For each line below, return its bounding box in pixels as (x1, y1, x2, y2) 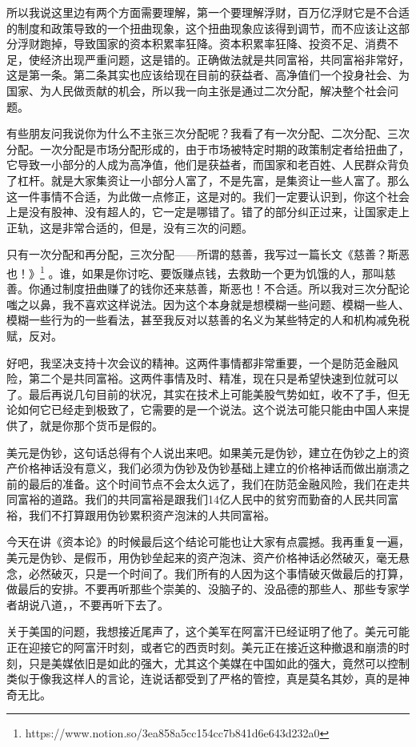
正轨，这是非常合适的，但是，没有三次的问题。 (6, 219, 253, 235)
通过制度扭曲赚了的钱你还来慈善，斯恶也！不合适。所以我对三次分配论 (39, 280, 410, 297)
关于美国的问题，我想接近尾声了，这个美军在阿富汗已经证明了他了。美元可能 (6, 623, 410, 640)
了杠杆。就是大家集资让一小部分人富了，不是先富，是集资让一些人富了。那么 (6, 171, 410, 188)
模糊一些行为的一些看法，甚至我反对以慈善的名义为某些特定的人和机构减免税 (6, 311, 410, 328)
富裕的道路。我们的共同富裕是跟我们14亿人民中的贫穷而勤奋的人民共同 (17, 491, 387, 508)
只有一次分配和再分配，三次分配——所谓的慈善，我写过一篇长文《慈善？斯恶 (6, 246, 410, 263)
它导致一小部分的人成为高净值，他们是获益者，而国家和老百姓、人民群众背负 (6, 156, 410, 173)
